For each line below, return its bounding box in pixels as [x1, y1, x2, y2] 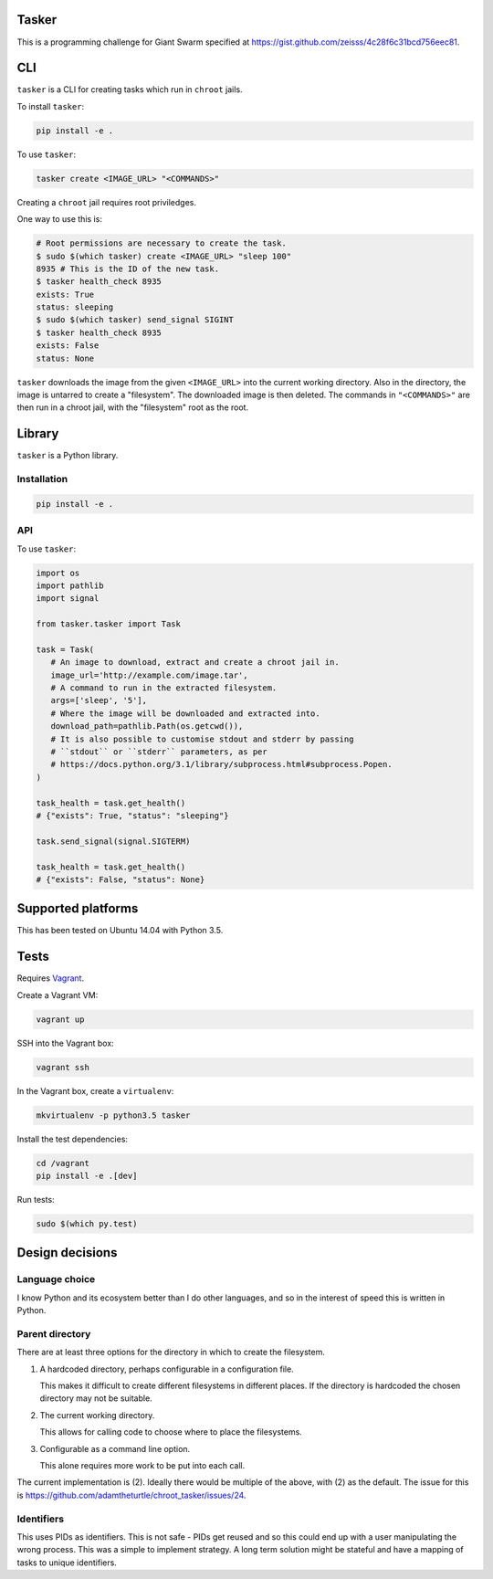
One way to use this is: [16, 214, 102, 225]
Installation [16, 473, 68, 486]
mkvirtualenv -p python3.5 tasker [36, 1110, 191, 1121]
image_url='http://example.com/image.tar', [50, 669, 248, 680]
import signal [36, 594, 100, 604]
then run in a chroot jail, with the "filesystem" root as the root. [16, 402, 249, 413]
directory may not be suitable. [39, 1393, 152, 1404]
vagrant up [36, 1014, 85, 1025]
